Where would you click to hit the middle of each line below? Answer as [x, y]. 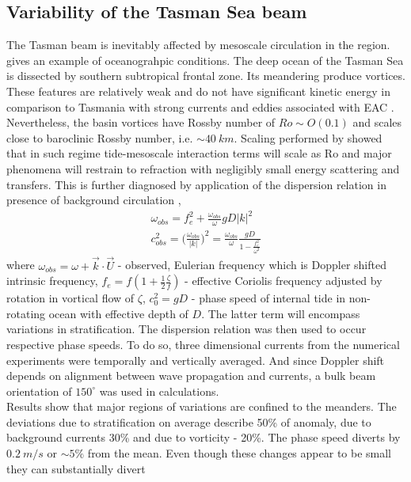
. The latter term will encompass [281, 313]
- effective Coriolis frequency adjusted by [284, 281]
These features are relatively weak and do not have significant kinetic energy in [198, 91]
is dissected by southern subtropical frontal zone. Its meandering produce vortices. [206, 76]
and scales [377, 122]
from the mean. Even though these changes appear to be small [239, 453]
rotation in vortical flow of [70, 298]
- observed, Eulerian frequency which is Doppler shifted [252, 265]
